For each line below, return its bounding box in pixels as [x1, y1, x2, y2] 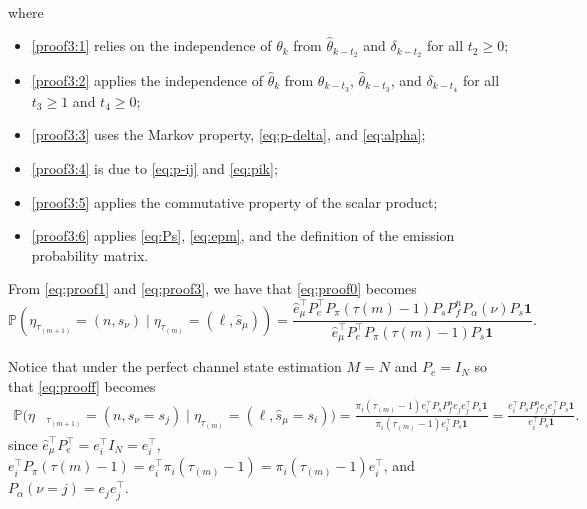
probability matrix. [31, 244, 149, 265]
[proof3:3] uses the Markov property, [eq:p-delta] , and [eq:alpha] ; [31, 124, 426, 145]
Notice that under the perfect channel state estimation [8, 356, 342, 377]
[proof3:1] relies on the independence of [31, 35, 272, 56]
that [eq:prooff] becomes [8, 375, 156, 396]
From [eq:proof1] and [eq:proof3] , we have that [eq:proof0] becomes [8, 278, 417, 299]
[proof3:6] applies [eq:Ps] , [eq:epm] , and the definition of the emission [31, 225, 455, 246]
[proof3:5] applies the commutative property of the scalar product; [31, 191, 438, 212]
